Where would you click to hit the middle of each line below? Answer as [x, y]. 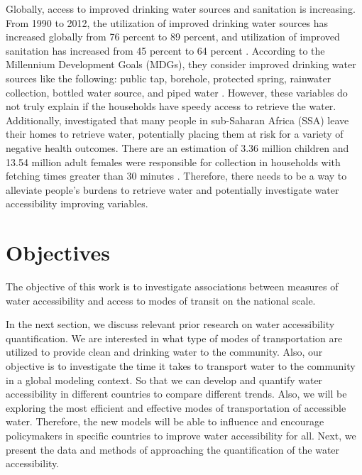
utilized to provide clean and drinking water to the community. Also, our [164, 352]
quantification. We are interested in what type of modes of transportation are [174, 338]
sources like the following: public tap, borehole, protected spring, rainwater [169, 78]
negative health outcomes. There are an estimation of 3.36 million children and [177, 147]
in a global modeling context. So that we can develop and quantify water [164, 380]
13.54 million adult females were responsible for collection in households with [173, 162]
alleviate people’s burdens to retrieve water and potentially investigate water [172, 189]
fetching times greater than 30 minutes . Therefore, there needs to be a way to [176, 176]
